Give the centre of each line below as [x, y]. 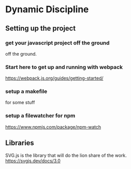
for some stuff [20, 103]
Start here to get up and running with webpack [64, 67]
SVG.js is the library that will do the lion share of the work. [66, 155]
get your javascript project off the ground [57, 43]
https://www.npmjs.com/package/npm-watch [53, 127]
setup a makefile [26, 91]
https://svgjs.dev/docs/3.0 [33, 161]
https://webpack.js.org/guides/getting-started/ [54, 78]
